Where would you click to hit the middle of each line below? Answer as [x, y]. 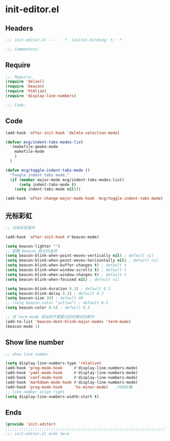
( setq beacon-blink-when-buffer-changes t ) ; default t [66, 265]
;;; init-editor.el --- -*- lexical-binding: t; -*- [65, 40]
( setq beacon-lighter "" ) [33, 246]
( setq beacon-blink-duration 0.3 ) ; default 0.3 [58, 289]
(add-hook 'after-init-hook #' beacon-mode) [52, 237]
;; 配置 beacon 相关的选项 [31, 251]
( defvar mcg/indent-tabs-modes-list [44, 142]
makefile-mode [29, 152]
